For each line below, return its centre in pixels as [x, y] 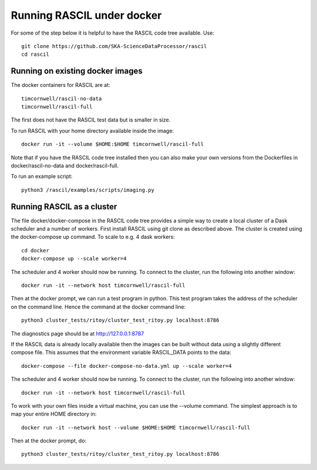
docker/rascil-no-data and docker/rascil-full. [65, 165]
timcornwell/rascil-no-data [62, 99]
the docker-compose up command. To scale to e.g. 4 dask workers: [93, 237]
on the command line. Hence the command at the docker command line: [98, 307]
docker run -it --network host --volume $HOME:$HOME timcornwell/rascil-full [136, 427]
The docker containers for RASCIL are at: [61, 85]
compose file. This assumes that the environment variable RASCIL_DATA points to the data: [121, 353]
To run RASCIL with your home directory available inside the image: [92, 131]
